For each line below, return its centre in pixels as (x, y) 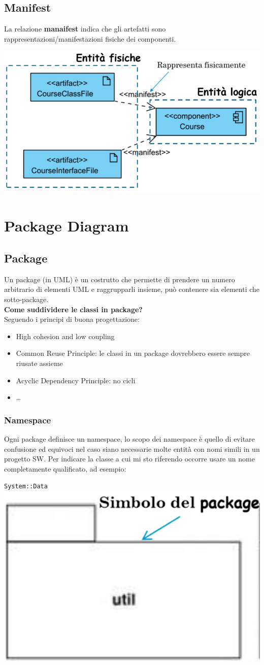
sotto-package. (26, 299)
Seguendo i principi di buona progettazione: (72, 319)
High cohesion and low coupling (65, 336)
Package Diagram (67, 226)
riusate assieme (39, 363)
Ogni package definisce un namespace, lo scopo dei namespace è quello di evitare (129, 439)
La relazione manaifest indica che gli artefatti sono (85, 29)
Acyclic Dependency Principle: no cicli (76, 380)
